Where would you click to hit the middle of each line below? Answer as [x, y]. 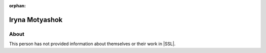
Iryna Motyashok [36, 20]
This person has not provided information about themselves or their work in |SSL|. [92, 44]
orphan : [17, 6]
